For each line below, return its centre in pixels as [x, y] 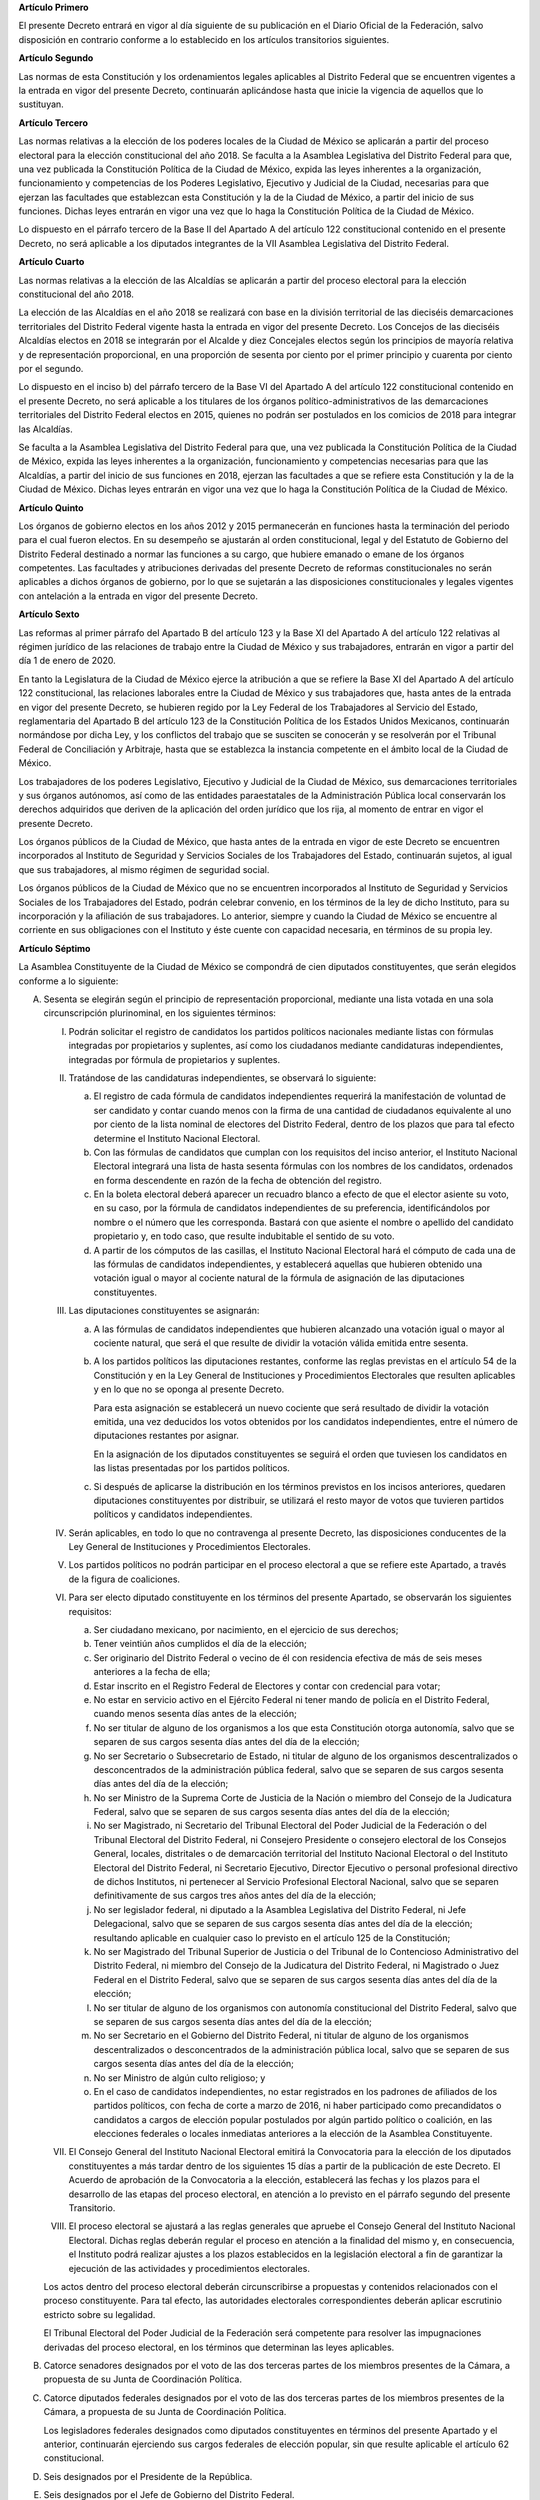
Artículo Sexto [49, 614]
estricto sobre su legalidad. [99, 2314]
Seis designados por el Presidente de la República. [148, 2476]
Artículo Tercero [53, 122]
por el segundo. [51, 368]
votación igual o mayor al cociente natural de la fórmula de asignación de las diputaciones [279, 1278]
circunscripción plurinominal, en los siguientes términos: [160, 1013]
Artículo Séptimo [54, 948]
